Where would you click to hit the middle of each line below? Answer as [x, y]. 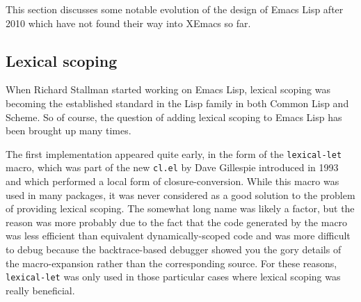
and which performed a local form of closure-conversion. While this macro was [173, 181]
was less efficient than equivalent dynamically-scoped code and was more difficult [178, 236]
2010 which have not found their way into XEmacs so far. [128, 23]
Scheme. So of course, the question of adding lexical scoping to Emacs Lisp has [174, 117]
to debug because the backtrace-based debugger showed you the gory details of [174, 249]
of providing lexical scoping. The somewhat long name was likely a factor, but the [180, 208]
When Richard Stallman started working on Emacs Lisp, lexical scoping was [168, 89]
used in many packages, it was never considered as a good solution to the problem [180, 194]
